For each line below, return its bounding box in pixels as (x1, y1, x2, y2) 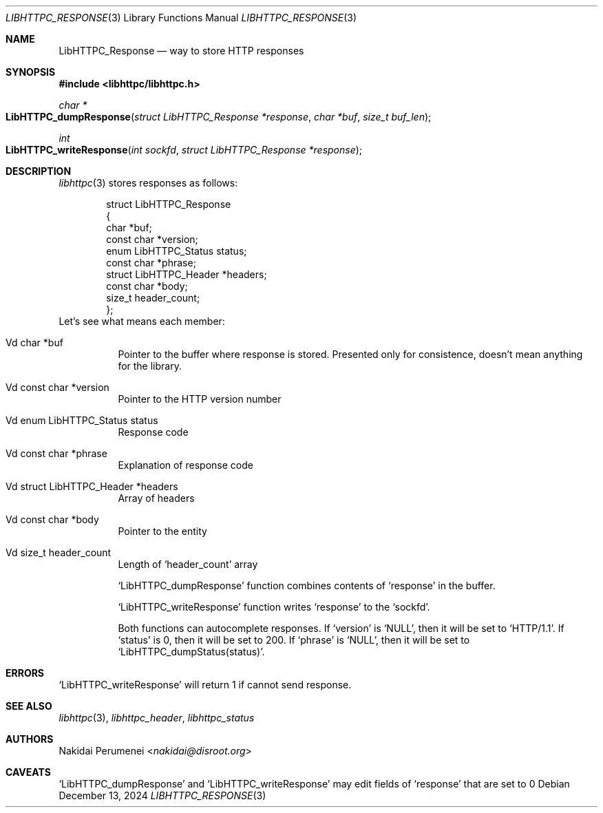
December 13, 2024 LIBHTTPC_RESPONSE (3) (59, 790, 266, 801)
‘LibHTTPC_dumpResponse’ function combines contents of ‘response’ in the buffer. (118, 580, 496, 591)
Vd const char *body (6, 514, 99, 525)
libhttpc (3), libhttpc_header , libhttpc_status (59, 712, 255, 724)
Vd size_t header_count (6, 547, 112, 558)
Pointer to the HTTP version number (118, 393, 282, 405)
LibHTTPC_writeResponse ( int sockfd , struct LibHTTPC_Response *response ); (6, 144, 363, 156)
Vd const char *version (6, 381, 109, 393)
